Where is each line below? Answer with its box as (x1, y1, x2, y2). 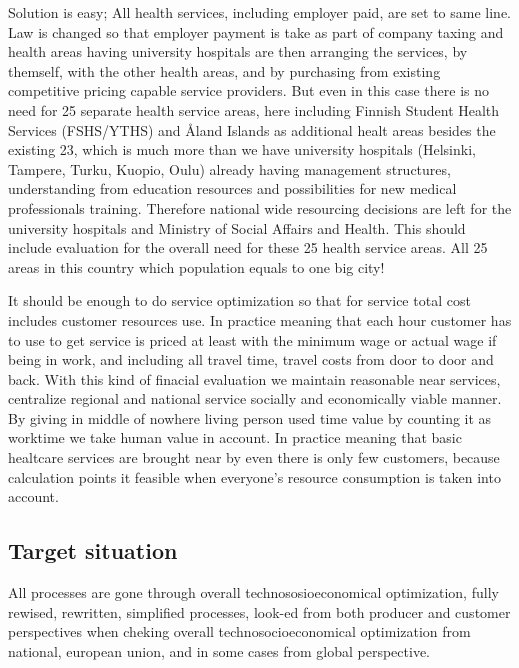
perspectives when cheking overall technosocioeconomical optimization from (8, 621, 471, 642)
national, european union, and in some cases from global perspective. (8, 640, 431, 661)
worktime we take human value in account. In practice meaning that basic (8, 427, 462, 448)
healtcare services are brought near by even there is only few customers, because (8, 447, 500, 468)
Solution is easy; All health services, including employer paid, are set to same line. (8, 2, 512, 22)
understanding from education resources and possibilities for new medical (8, 178, 457, 199)
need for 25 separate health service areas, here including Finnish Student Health (8, 99, 500, 120)
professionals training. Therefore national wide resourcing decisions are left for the (8, 197, 512, 218)
